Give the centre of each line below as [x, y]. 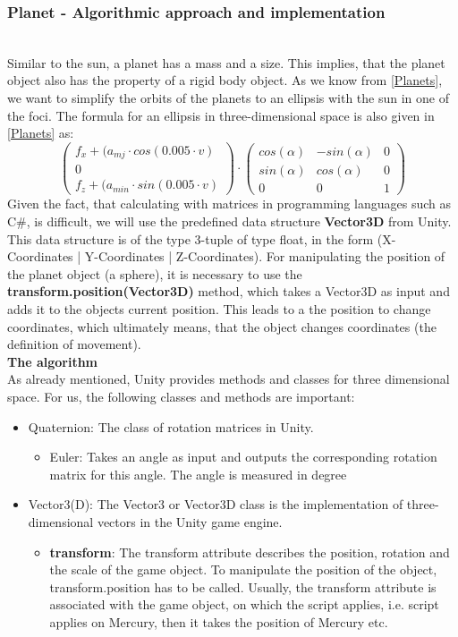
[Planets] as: [41, 133]
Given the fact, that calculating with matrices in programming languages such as [229, 204]
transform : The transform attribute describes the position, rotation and [250, 552]
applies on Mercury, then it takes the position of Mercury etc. [219, 621]
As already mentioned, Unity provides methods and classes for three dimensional [229, 379]
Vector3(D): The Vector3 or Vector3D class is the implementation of [216, 504]
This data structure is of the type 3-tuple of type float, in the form [191, 238]
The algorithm [52, 361]
